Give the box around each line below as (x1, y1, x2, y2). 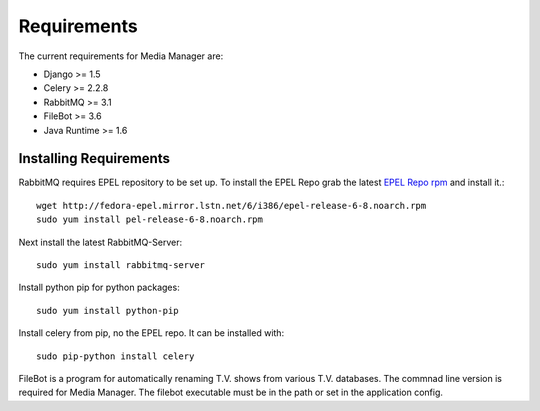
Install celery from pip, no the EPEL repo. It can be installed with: (18, 327, 285, 339)
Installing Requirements (18, 150, 170, 167)
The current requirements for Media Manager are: (18, 50, 224, 62)
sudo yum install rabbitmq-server (36, 259, 205, 270)
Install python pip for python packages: (18, 281, 180, 294)
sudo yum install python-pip (36, 305, 179, 316)
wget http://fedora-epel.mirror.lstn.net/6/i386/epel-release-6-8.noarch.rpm (36, 200, 427, 211)
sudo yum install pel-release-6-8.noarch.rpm (36, 214, 264, 225)
